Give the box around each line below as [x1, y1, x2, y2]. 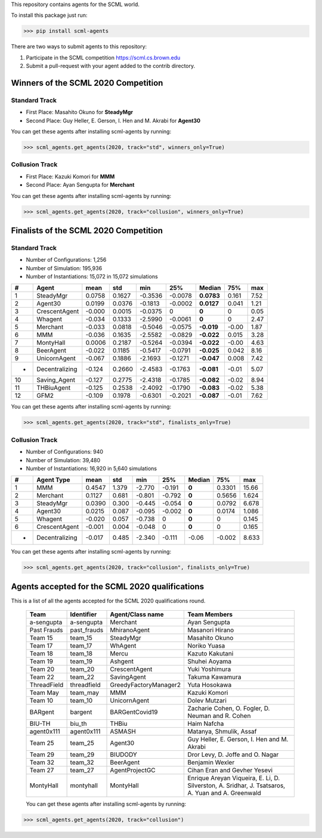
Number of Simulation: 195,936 [26, 264, 103, 271]
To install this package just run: [11, 12, 88, 19]
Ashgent [110, 657, 134, 666]
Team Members [187, 610, 233, 619]
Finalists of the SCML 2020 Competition [11, 225, 163, 236]
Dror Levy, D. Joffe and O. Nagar [187, 750, 279, 759]
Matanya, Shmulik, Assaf [187, 728, 257, 736]
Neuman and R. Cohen [187, 712, 251, 720]
